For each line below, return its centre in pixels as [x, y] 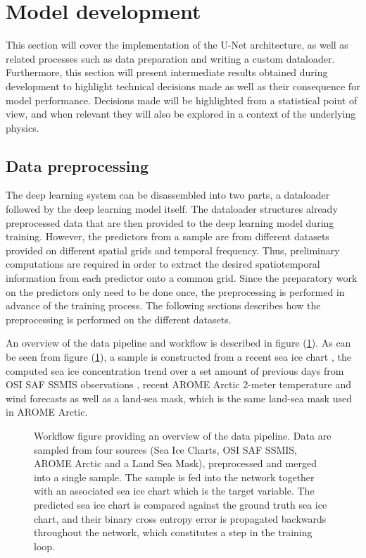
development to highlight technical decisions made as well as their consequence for [183, 86]
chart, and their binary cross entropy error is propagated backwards [180, 518]
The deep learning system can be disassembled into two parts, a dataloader [168, 195]
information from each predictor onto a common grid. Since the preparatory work [182, 278]
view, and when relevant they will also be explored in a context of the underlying [181, 114]
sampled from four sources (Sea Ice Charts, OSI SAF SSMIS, [165, 449]
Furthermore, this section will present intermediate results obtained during [167, 72]
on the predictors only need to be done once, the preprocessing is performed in [175, 291]
